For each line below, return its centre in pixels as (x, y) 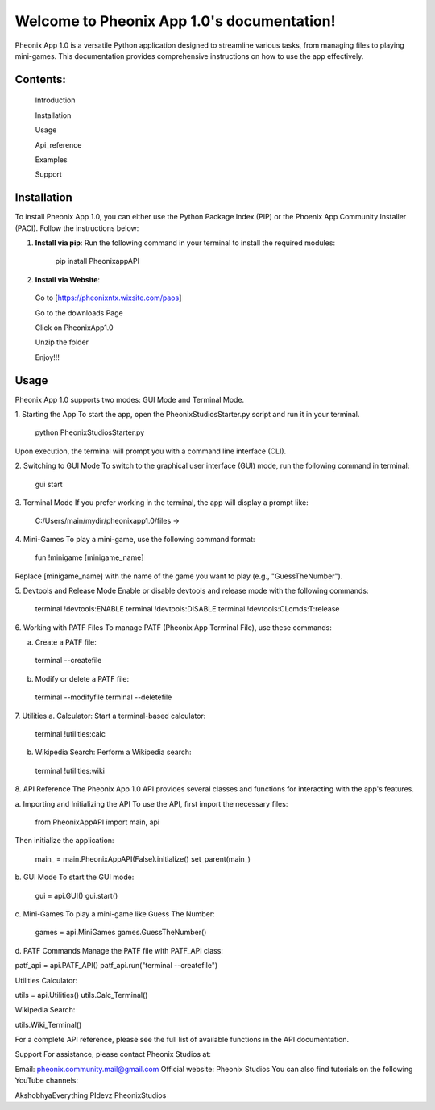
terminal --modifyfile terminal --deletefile (104, 697)
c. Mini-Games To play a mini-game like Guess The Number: (115, 914)
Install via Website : (68, 279)
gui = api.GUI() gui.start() (77, 895)
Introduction (55, 100)
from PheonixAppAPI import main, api (97, 822)
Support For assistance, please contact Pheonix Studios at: (113, 1054)
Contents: (40, 79)
